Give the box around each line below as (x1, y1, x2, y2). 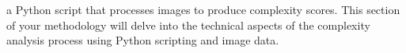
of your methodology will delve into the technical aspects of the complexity (6, 16, 370, 33)
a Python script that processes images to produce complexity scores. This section (6, 2, 400, 17)
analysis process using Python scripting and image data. (6, 32, 279, 48)
